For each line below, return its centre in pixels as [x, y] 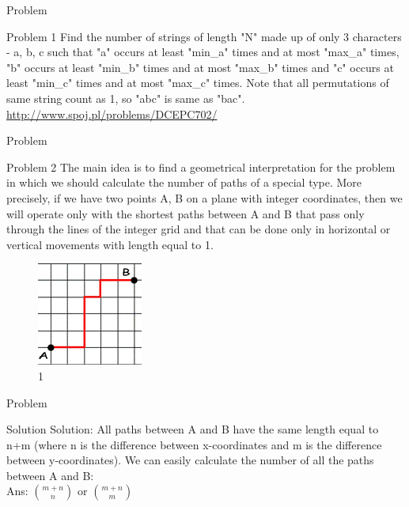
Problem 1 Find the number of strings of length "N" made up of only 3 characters [204, 36]
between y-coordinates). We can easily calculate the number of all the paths [190, 460]
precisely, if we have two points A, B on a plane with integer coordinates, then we [204, 197]
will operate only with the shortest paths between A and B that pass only [186, 213]
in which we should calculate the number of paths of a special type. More [184, 182]
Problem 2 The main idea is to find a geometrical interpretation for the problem [201, 166]
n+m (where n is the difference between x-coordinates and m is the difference [194, 444]
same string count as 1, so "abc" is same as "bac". [126, 98]
